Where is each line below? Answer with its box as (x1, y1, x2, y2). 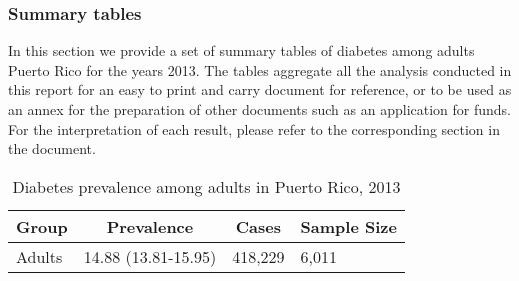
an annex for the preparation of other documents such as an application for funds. (8, 99, 512, 119)
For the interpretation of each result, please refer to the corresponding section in (8, 118, 500, 139)
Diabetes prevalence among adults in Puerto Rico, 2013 (12, 174, 401, 198)
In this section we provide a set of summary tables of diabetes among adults (8, 40, 475, 61)
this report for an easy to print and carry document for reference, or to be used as (8, 79, 512, 100)
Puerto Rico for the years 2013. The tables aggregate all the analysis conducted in (8, 59, 512, 80)
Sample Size (300, 214, 397, 238)
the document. (8, 138, 96, 159)
